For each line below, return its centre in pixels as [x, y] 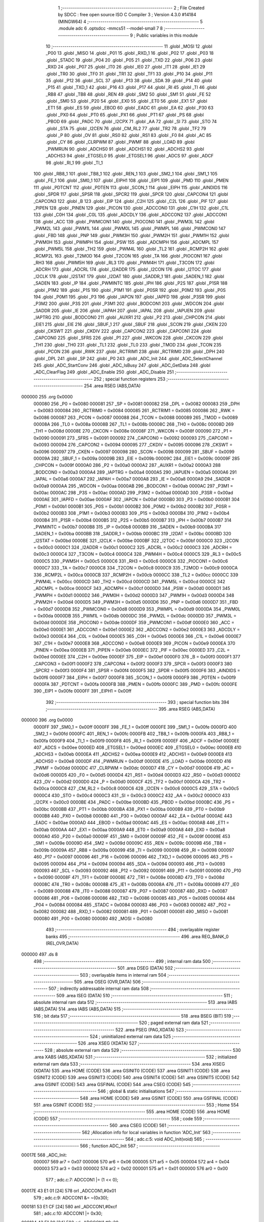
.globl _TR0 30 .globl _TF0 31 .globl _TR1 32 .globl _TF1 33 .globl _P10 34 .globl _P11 [129, 74]
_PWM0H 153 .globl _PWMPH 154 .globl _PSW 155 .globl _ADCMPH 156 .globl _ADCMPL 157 [126, 242]
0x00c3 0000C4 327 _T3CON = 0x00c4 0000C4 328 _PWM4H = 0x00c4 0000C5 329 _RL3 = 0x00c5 [137, 554]
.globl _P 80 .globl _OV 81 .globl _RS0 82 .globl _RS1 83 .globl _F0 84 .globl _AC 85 [129, 135]
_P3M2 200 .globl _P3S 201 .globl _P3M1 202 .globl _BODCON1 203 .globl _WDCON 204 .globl [129, 304]
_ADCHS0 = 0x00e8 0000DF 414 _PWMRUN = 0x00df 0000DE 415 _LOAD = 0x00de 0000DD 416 [132, 761]
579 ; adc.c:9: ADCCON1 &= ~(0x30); [71, 1198]
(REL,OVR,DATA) [62, 943]
